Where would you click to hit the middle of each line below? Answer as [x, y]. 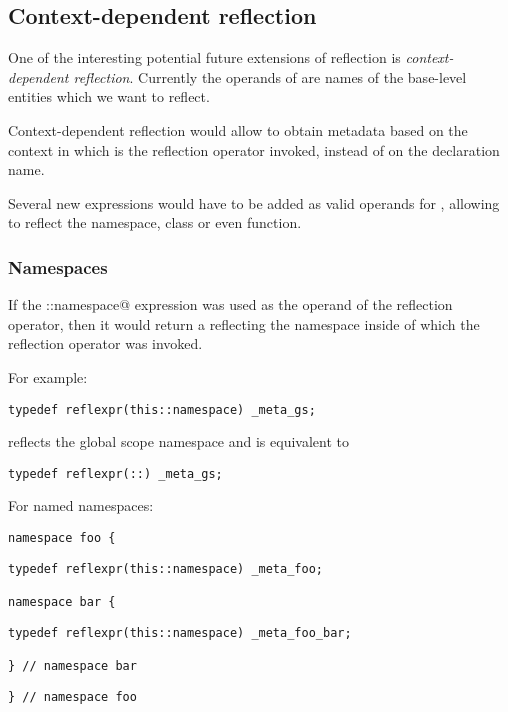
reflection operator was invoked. [105, 343]
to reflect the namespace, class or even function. [155, 222]
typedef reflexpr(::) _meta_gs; [115, 473]
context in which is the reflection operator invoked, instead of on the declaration [254, 149]
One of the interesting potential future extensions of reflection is [204, 57]
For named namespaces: [81, 505]
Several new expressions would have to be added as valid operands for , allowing [254, 202]
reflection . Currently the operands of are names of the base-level [270, 76]
